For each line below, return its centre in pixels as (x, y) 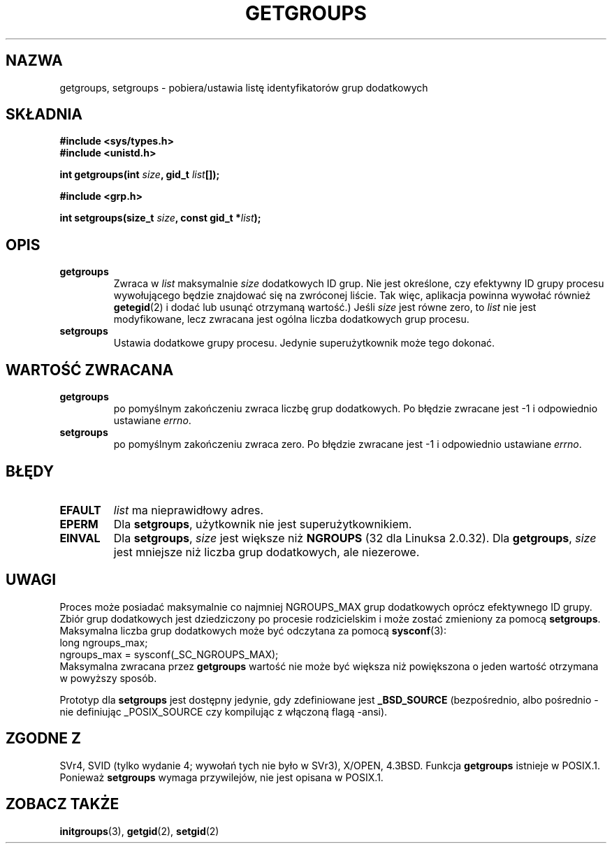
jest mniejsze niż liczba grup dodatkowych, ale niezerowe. (267, 552)
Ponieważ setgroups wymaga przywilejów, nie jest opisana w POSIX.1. (221, 777)
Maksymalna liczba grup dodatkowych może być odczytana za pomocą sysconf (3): (253, 630)
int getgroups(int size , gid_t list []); (140, 175)
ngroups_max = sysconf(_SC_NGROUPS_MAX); (169, 654)
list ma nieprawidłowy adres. (189, 510)
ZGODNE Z (44, 739)
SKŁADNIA (44, 115)
